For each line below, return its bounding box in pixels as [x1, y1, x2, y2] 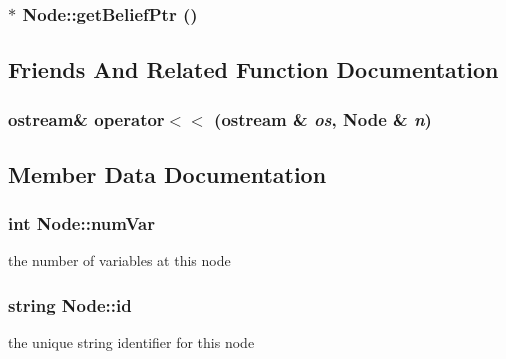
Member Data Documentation [8, 158, 327, 189]
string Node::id [8, 292, 132, 317]
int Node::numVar [8, 211, 155, 236]
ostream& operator [8, 106, 165, 131]
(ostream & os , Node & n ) [214, 106, 432, 131]
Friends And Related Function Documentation [8, 54, 499, 85]
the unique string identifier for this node [8, 332, 255, 353]
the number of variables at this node [8, 250, 231, 271]
